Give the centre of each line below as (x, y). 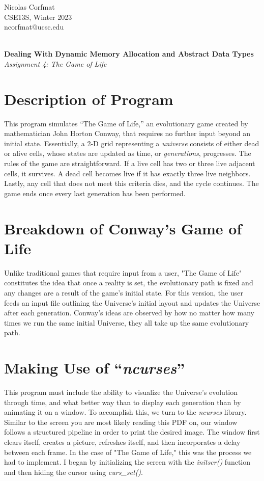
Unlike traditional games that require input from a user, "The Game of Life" (123, 272)
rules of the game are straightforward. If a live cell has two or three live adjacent (130, 163)
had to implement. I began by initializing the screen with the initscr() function (127, 462)
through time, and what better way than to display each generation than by (123, 402)
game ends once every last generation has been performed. (95, 193)
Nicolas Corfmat (30, 7)
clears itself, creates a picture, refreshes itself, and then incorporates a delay (122, 442)
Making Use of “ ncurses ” (95, 368)
